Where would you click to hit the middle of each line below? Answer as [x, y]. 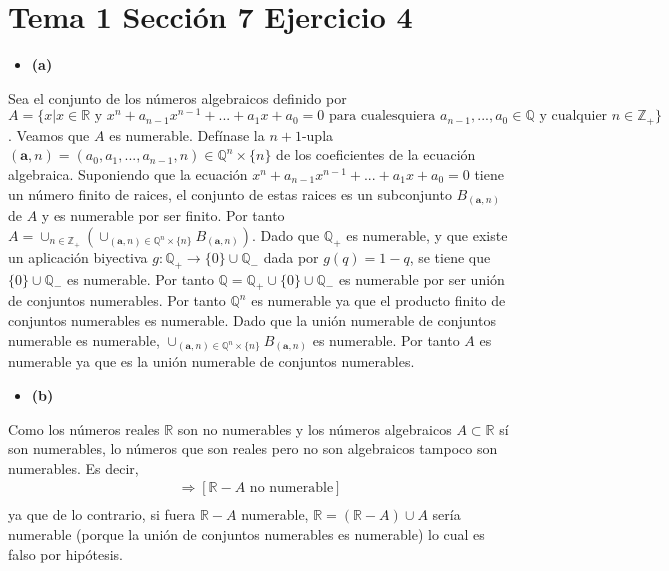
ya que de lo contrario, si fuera [102, 514]
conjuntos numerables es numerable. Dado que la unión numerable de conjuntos [252, 319]
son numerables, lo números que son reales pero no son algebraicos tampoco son [253, 448]
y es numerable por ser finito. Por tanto [163, 215]
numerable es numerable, [84, 339]
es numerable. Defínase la [187, 134]
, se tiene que [450, 256]
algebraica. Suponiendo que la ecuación [128, 174]
